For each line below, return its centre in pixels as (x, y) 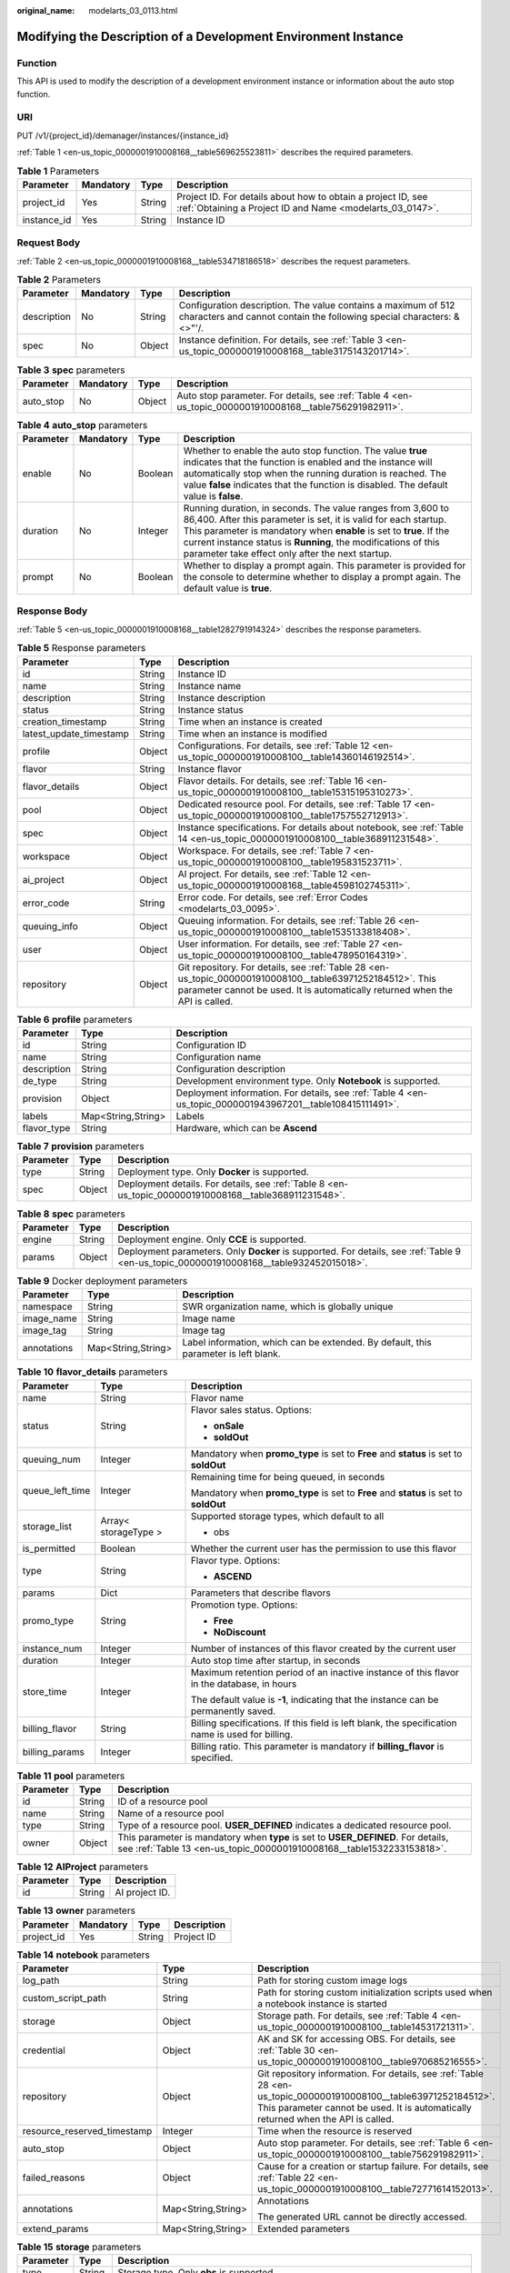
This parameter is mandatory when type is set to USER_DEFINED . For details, (283, 1837)
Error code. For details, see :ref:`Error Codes (273, 897)
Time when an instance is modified (252, 734)
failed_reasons (54, 2178)
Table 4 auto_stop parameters (82, 425)
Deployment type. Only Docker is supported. (213, 1172)
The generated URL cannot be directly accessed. (363, 2217)
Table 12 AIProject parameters (83, 1867)
